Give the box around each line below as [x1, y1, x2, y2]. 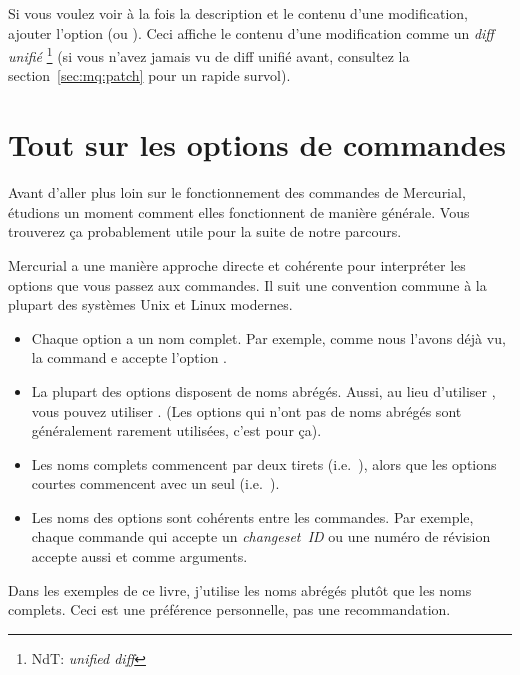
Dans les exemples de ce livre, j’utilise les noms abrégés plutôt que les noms [8, 579, 472, 600]
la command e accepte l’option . [31, 347, 227, 368]
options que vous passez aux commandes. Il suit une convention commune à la [8, 274, 487, 295]
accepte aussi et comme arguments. [31, 546, 248, 567]
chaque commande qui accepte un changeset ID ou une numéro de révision [31, 526, 491, 547]
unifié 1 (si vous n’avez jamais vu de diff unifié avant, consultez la [8, 43, 410, 66]
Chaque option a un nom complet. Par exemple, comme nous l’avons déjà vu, [31, 327, 506, 348]
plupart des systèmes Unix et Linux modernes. [8, 294, 293, 315]
